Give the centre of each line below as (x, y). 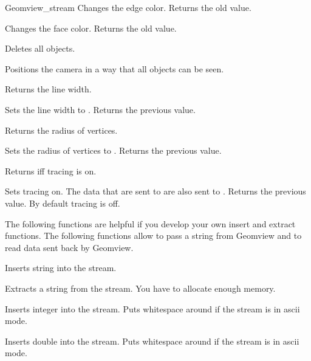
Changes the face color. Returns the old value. (91, 28)
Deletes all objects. (40, 48)
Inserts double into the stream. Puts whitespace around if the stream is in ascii (152, 341)
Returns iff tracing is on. (51, 170)
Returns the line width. (48, 89)
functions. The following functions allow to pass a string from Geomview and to (153, 236)
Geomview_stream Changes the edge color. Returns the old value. (128, 7)
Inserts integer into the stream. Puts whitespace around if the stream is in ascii (152, 308)
